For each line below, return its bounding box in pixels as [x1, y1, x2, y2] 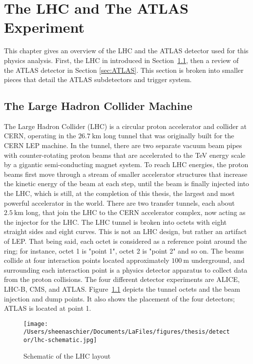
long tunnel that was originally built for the [103, 130, 234, 141]
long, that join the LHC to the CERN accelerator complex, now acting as [25, 207, 246, 217]
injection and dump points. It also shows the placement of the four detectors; [4, 293, 235, 303]
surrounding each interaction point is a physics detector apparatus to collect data [4, 264, 248, 275]
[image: [23, 320, 48, 327]
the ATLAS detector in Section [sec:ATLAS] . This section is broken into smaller [4, 64, 244, 75]
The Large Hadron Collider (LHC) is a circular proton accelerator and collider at [4, 121, 247, 131]
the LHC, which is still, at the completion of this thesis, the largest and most [4, 188, 235, 198]
